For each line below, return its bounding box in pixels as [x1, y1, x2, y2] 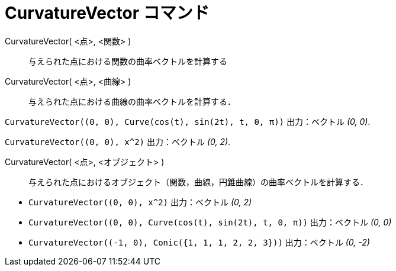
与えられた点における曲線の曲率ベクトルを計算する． [28, 96, 236, 107]
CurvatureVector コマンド [5, 3, 210, 23]
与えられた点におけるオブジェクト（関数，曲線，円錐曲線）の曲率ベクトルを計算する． [28, 176, 368, 187]
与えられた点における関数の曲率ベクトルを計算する [28, 56, 227, 66]
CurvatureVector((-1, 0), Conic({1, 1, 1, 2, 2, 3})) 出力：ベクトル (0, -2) [28, 237, 370, 247]
